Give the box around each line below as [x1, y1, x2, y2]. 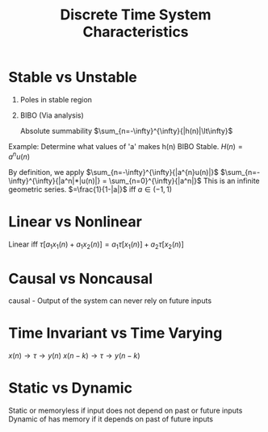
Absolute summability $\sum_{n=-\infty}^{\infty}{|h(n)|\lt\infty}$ [19, 126, 233, 135]
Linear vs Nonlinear [8, 212, 143, 231]
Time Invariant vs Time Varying [8, 324, 223, 343]
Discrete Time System [60, 6, 211, 24]
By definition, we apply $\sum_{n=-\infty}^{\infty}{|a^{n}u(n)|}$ [8, 167, 220, 177]
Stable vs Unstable [8, 69, 137, 86]
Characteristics [82, 23, 189, 41]
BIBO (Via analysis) [19, 110, 85, 120]
